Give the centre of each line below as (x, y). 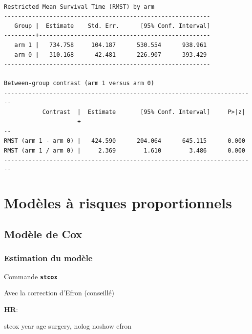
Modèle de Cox (43, 234)
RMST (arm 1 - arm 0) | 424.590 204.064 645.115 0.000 (125, 141)
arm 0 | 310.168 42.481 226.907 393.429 (111, 55)
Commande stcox (31, 276)
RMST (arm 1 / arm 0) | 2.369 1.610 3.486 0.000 (125, 150)
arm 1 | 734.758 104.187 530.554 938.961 (111, 45)
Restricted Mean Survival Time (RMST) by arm (79, 7)
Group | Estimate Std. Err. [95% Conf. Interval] (112, 26)
